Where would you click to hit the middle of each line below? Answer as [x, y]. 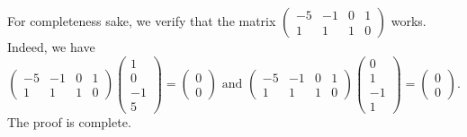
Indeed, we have [51, 47]
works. [409, 21]
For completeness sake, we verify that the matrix [142, 21]
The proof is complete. [69, 121]
